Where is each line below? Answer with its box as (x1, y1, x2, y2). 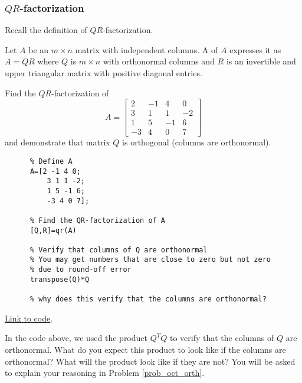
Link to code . (5, 311, 53, 324)
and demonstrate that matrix (5, 136, 110, 148)
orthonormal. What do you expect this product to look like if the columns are (5, 343, 286, 355)
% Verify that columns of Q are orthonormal (29, 245, 208, 254)
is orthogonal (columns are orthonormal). (122, 136, 271, 148)
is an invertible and (226, 55, 296, 67)
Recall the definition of (5, 24, 87, 36)
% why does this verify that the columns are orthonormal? (29, 295, 267, 304)
